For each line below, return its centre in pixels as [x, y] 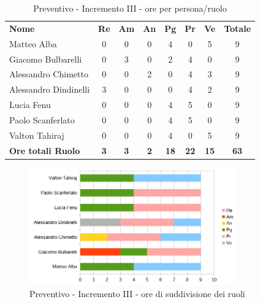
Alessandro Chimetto [49, 74]
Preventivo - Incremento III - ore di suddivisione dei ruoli [137, 293]
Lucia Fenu [30, 105]
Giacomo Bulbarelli [46, 59]
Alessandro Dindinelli [50, 89]
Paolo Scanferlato [42, 119]
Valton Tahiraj [37, 135]
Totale [238, 28]
